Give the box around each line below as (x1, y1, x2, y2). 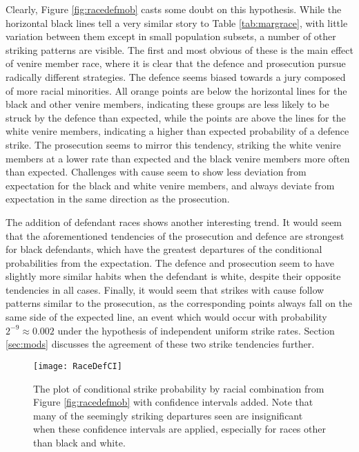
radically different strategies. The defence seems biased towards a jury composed (6, 69, 346, 84)
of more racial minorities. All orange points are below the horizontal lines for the (6, 83, 347, 97)
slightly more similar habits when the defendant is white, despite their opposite (6, 269, 341, 283)
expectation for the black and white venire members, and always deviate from (6, 178, 335, 192)
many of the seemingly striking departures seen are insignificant (33, 408, 303, 422)
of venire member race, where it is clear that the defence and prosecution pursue (6, 56, 346, 70)
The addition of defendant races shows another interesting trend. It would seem (6, 214, 342, 229)
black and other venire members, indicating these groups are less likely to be (6, 97, 329, 111)
